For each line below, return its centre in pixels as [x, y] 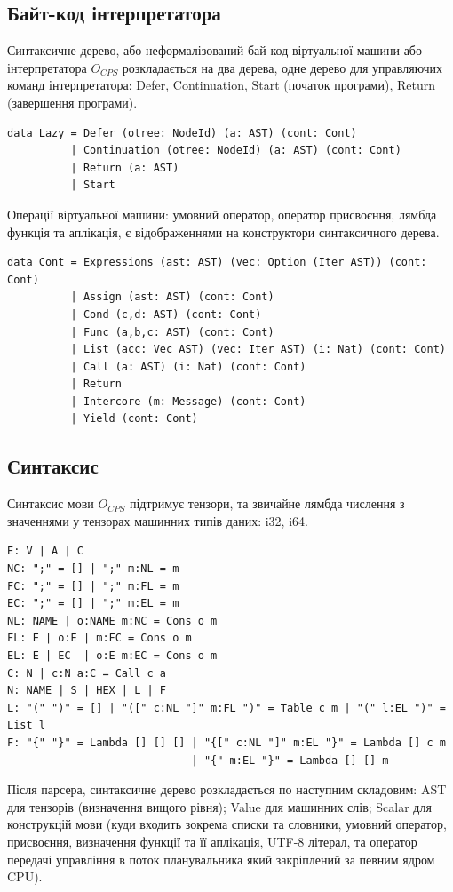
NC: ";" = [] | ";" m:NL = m [93, 569]
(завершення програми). [72, 102]
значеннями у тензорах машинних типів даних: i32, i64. [158, 520]
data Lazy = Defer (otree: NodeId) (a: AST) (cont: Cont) [182, 133]
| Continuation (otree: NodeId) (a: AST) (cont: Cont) [236, 151]
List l [26, 725]
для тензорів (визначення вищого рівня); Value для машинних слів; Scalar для [219, 806]
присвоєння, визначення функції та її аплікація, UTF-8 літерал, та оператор [212, 841]
